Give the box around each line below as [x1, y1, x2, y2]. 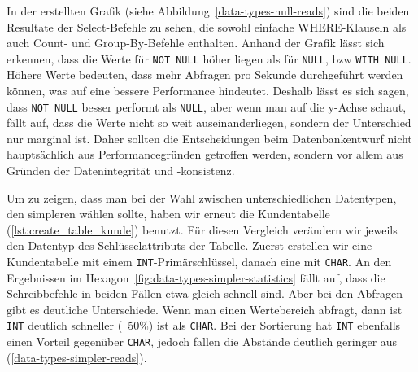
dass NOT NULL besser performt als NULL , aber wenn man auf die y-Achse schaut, [7, 98, 407, 115]
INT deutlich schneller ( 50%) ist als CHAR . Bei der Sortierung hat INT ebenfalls [7, 317, 401, 334]
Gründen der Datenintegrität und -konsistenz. [7, 162, 235, 179]
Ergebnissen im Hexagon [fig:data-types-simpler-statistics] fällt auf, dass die [7, 269, 385, 286]
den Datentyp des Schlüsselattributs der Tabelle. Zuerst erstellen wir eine [7, 237, 372, 254]
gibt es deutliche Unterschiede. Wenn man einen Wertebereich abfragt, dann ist [7, 300, 403, 317]
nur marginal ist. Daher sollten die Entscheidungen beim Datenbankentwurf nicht [7, 129, 412, 147]
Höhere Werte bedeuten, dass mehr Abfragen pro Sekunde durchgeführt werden [7, 66, 403, 83]
